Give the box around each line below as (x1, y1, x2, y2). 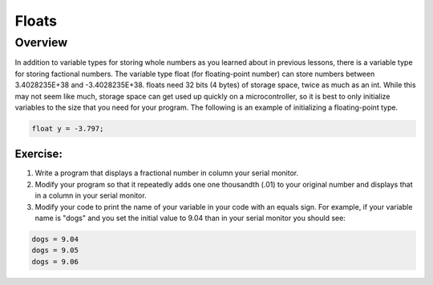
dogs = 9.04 (31, 235, 79, 243)
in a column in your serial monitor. (34, 191, 148, 200)
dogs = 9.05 (31, 246, 79, 255)
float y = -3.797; (31, 124, 104, 133)
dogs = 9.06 (31, 257, 79, 266)
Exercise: (14, 147, 63, 161)
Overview (14, 35, 68, 50)
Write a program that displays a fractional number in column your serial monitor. (34, 168, 299, 178)
